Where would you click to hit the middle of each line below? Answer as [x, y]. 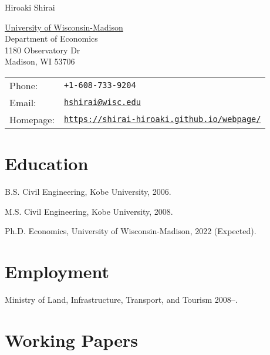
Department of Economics [51, 38]
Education [47, 163]
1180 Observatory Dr [43, 50]
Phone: [24, 85]
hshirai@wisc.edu [102, 102]
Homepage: [32, 119]
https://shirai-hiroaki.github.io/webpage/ [162, 119]
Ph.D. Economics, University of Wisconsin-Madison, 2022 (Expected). [131, 231]
